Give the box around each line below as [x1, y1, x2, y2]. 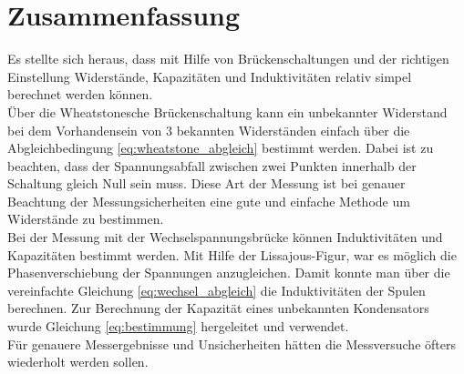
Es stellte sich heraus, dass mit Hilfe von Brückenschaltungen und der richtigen [7, 49, 449, 68]
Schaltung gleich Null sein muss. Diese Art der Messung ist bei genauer [7, 174, 406, 193]
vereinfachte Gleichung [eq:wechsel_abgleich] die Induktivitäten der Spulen [7, 280, 426, 299]
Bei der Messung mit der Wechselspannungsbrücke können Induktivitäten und [7, 227, 443, 247]
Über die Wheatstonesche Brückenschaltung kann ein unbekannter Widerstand [7, 102, 448, 121]
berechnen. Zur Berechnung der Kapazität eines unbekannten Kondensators [7, 298, 429, 318]
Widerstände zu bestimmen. [7, 209, 164, 228]
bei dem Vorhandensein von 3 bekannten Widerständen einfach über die [7, 120, 410, 139]
